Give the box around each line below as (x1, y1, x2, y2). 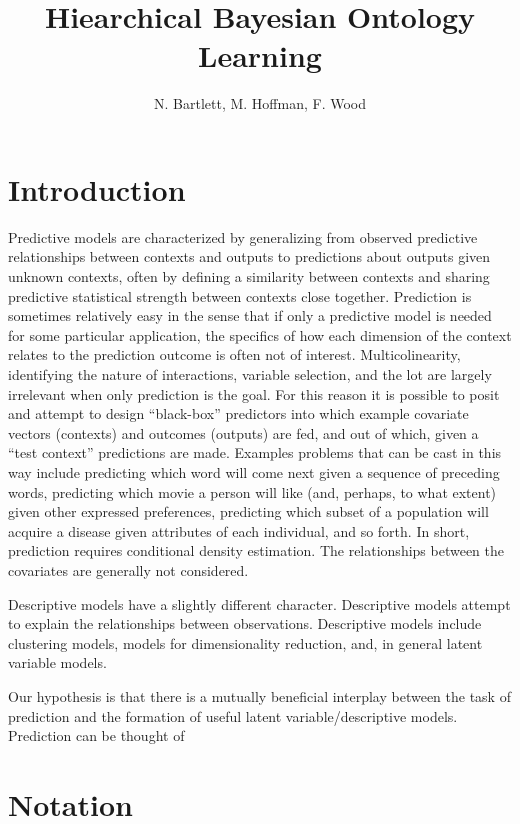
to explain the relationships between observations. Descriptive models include (8, 613, 482, 634)
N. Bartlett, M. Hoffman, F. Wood (153, 93, 366, 114)
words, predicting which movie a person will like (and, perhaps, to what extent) (8, 481, 497, 502)
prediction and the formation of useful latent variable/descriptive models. (8, 705, 458, 726)
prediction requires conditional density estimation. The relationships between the (8, 540, 505, 561)
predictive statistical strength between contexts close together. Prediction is (8, 285, 472, 306)
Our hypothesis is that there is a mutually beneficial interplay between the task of (8, 685, 511, 706)
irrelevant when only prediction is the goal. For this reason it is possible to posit (8, 383, 500, 404)
